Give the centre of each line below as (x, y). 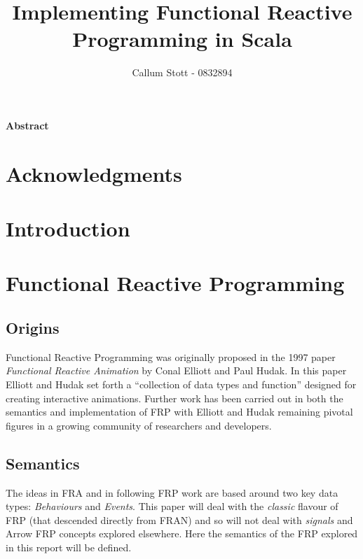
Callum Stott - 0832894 (182, 72)
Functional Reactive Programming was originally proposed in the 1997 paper (171, 356)
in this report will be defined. (69, 547)
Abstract (27, 125)
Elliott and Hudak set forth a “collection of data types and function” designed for (181, 384)
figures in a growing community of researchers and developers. (139, 425)
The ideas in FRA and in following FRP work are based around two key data (172, 492)
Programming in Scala (182, 39)
